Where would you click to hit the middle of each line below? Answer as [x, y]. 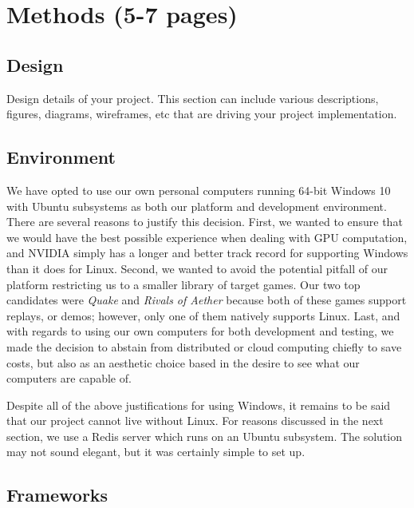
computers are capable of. [69, 378]
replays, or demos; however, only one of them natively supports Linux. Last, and [203, 315]
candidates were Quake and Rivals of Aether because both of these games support [207, 300]
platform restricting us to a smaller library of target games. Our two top [183, 284]
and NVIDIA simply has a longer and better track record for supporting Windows [207, 253]
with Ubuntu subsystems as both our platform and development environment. [197, 206]
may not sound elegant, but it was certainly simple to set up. [156, 452]
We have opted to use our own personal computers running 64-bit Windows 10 [199, 190]
